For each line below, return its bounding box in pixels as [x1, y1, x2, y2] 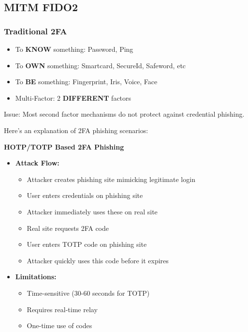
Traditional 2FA [4, 25, 67, 37]
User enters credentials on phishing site [27, 190, 143, 200]
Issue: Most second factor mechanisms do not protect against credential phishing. [4, 109, 245, 119]
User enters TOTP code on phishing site [27, 239, 147, 249]
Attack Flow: [15, 158, 59, 168]
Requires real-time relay [27, 304, 98, 314]
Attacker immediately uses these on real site [27, 206, 158, 216]
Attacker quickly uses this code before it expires [27, 255, 169, 265]
